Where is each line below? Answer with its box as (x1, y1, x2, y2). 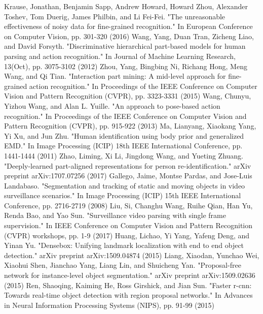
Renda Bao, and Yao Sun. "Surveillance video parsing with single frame (4, 210, 226, 221)
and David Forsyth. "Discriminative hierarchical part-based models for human (4, 41, 246, 51)
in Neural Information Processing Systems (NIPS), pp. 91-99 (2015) (4, 299, 215, 310)
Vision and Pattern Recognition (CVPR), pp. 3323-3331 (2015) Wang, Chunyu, (4, 90, 251, 101)
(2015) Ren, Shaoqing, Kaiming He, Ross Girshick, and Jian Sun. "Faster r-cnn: (4, 279, 252, 290)
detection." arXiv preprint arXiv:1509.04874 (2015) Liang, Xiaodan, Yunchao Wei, (4, 249, 259, 260)
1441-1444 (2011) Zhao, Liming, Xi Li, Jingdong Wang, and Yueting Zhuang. (4, 150, 243, 161)
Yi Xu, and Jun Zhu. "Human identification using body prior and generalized (4, 130, 244, 141)
